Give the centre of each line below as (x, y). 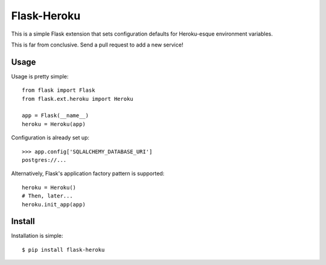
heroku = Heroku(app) (54, 124)
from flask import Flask (59, 90)
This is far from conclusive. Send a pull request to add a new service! (97, 45)
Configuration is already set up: (50, 138)
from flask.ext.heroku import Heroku (78, 99)
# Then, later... (47, 196)
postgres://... (44, 160)
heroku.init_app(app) (54, 204)
